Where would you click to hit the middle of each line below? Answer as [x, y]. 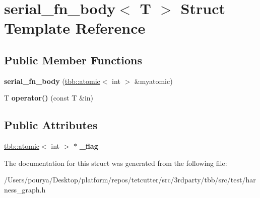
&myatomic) [153, 81]
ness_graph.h [25, 189]
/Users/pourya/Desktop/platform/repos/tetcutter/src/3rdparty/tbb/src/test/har [130, 180]
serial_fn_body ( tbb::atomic [52, 81]
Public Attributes [51, 125]
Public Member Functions [73, 60]
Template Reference [75, 28]
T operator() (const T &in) [49, 98]
